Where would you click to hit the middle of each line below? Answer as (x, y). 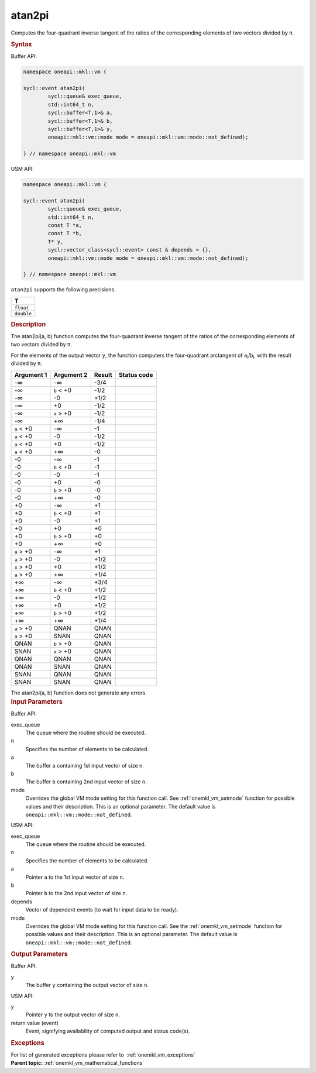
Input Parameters (37, 701)
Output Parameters (39, 954)
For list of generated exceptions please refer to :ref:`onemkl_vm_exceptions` (103, 1055)
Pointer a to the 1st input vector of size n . (75, 877)
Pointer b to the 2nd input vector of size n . (76, 893)
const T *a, (65, 226)
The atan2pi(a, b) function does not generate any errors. (79, 693)
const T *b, (65, 233)
